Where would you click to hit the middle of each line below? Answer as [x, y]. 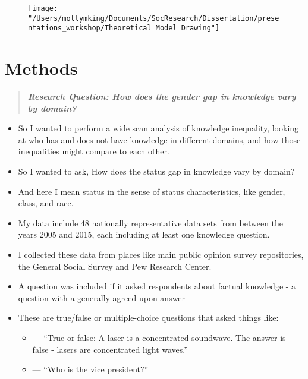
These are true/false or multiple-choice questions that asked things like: [148, 318]
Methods [41, 68]
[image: [43, 8]
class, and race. [46, 203]
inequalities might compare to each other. [94, 151]
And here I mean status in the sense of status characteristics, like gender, [152, 191]
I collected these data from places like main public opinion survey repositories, [161, 255]
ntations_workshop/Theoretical [90, 28]
